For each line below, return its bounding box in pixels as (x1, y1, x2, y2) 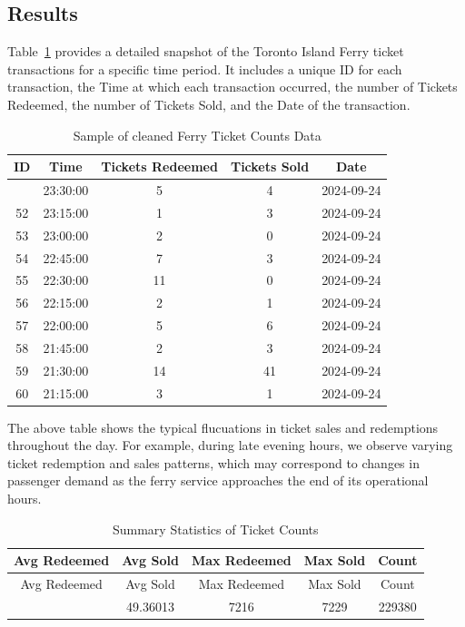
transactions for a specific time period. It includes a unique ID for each (7, 59, 402, 78)
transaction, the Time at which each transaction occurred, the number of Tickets (7, 77, 458, 96)
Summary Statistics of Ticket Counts (112, 519, 319, 538)
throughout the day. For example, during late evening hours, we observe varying (7, 436, 453, 455)
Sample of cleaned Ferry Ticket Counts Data (73, 125, 322, 144)
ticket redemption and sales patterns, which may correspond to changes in (7, 453, 420, 472)
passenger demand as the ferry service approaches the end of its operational (7, 471, 429, 490)
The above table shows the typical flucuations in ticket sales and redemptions (7, 417, 439, 436)
